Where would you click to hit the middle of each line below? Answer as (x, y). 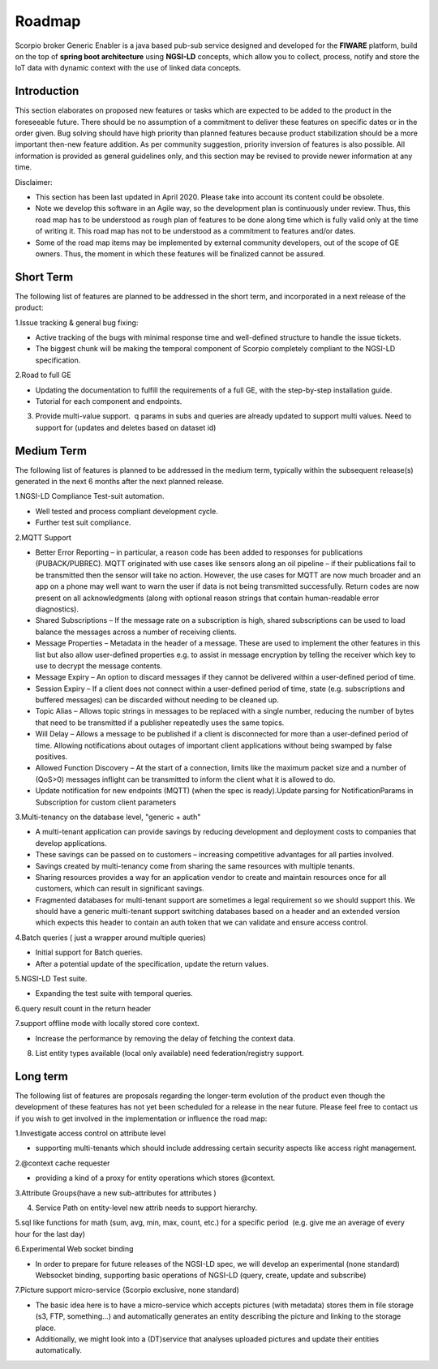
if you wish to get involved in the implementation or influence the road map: (141, 1118)
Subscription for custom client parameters (106, 802)
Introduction (47, 91)
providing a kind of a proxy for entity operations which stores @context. (155, 1178)
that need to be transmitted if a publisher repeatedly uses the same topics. (160, 723)
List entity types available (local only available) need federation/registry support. (170, 1053)
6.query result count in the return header (83, 1008)
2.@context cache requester (62, 1163)
